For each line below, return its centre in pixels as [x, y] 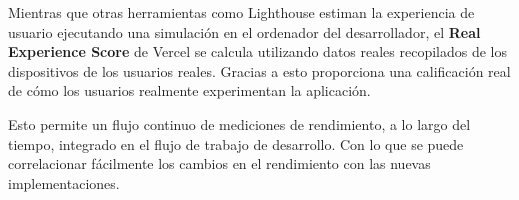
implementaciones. [64, 182]
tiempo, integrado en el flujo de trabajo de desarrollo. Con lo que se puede [236, 143]
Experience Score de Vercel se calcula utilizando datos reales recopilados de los [258, 51]
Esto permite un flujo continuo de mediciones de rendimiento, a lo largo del [239, 123]
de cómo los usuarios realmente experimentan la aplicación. [189, 90]
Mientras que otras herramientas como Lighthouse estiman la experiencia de [241, 12]
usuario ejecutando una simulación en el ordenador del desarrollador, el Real [244, 31]
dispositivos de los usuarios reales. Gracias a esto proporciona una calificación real [259, 70]
